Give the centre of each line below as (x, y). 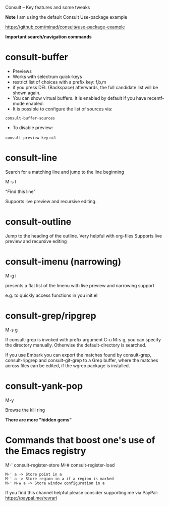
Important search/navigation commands (48, 37)
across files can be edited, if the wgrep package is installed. (68, 365)
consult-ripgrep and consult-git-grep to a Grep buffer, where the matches (82, 360)
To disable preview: (33, 127)
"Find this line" (21, 191)
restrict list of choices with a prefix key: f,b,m (59, 82)
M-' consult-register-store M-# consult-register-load (60, 465)
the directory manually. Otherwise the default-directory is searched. (76, 345)
